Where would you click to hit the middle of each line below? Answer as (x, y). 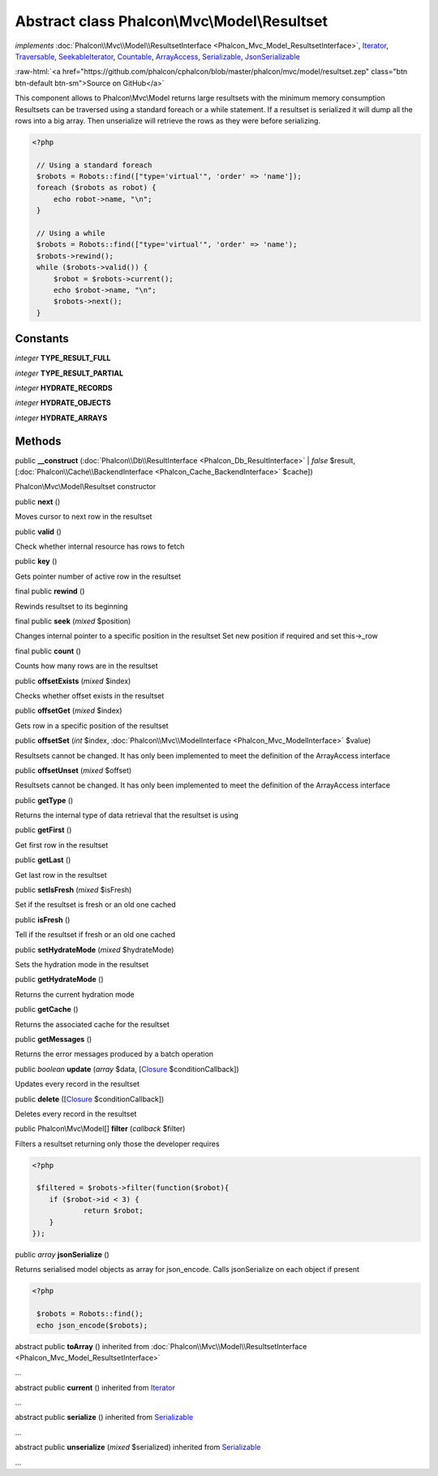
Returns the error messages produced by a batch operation (114, 1054)
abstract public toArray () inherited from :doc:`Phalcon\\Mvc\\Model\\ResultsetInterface (161, 1346)
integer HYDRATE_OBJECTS (63, 403)
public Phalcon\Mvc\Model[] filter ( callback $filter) (100, 1129)
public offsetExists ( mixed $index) (73, 681)
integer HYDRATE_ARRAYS (61, 418)
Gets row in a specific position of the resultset (92, 725)
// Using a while (71, 233)
